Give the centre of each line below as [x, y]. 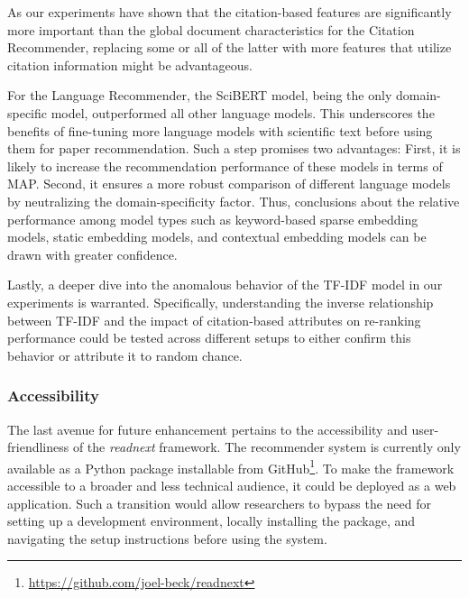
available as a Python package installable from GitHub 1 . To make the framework [231, 466]
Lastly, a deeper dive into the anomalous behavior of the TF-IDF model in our [225, 285]
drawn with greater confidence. [92, 254]
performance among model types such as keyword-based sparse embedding [213, 219]
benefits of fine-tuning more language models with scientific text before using [220, 130]
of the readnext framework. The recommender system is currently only [267, 447]
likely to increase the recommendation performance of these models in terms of [225, 166]
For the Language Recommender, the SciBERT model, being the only [200, 95]
